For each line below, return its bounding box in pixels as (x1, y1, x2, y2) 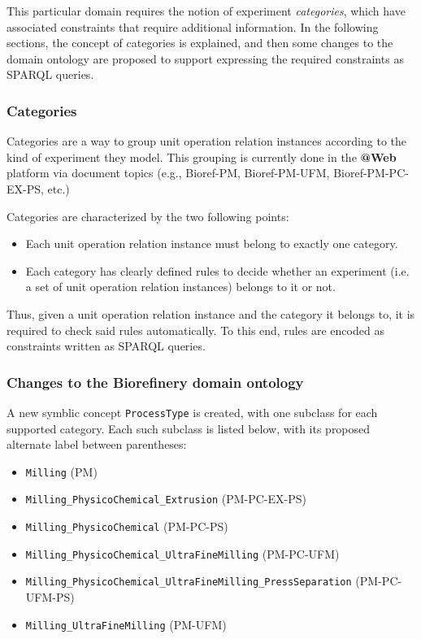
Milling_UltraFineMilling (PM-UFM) (25, 615, 227, 632)
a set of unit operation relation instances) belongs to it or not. (25, 278, 336, 295)
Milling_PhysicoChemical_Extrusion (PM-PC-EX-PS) (25, 490, 306, 507)
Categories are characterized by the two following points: (7, 207, 289, 224)
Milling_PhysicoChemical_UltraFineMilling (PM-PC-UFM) (25, 545, 340, 562)
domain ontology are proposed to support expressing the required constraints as (7, 50, 404, 67)
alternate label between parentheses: (7, 436, 187, 453)
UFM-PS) (25, 589, 75, 606)
